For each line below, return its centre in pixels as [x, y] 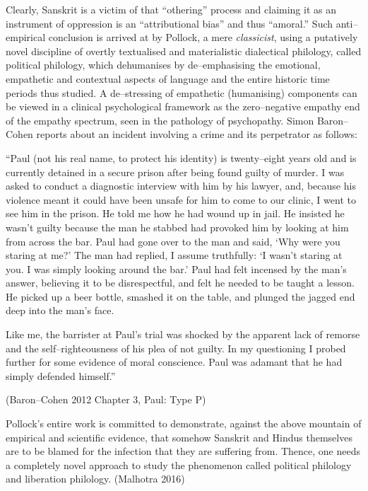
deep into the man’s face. [60, 310]
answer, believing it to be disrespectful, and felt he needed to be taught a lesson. [180, 283]
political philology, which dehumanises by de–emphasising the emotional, [163, 65]
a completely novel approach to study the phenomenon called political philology [179, 464]
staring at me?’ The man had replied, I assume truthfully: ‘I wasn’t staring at [174, 255]
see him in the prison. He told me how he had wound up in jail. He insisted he [175, 213]
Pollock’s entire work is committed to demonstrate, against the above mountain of [184, 423]
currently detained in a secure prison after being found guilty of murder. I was [175, 172]
